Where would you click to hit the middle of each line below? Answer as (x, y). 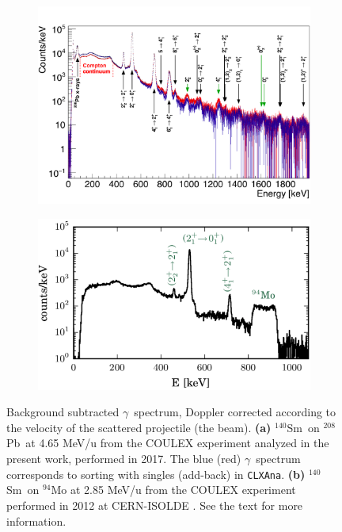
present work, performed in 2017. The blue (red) (124, 459)
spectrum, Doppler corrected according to (235, 412)
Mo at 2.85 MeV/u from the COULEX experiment (173, 490)
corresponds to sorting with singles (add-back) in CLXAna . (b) (156, 474)
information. (36, 521)
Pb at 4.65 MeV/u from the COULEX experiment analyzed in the (168, 443)
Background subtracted (63, 412)
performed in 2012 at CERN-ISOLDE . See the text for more (155, 505)
